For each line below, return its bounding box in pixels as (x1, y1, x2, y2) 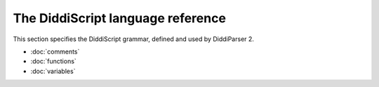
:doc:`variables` (30, 67, 76, 75)
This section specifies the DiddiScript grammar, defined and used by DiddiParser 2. (13, 35, 254, 43)
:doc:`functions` (30, 57, 77, 65)
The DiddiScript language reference (13, 10, 226, 26)
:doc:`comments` (30, 47, 80, 56)
